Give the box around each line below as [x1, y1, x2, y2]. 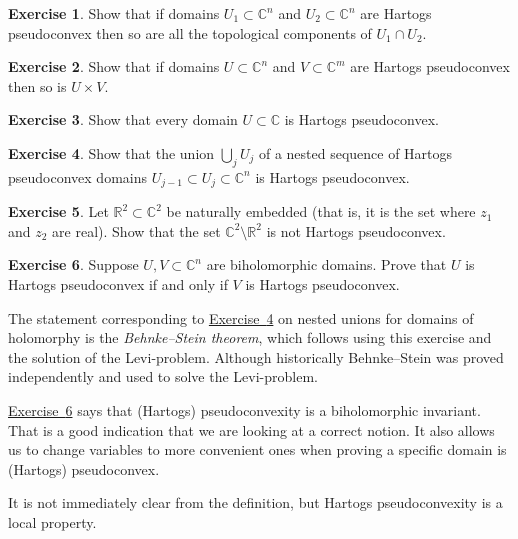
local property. [8, 511, 97, 532]
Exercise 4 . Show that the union [8, 142, 215, 163]
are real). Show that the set [52, 220, 221, 241]
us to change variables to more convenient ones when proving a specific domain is [8, 439, 507, 460]
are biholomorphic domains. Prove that [206, 254, 447, 275]
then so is [8, 75, 67, 96]
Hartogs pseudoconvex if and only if [8, 274, 228, 294]
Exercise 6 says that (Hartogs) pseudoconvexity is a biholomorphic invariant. [8, 399, 481, 420]
